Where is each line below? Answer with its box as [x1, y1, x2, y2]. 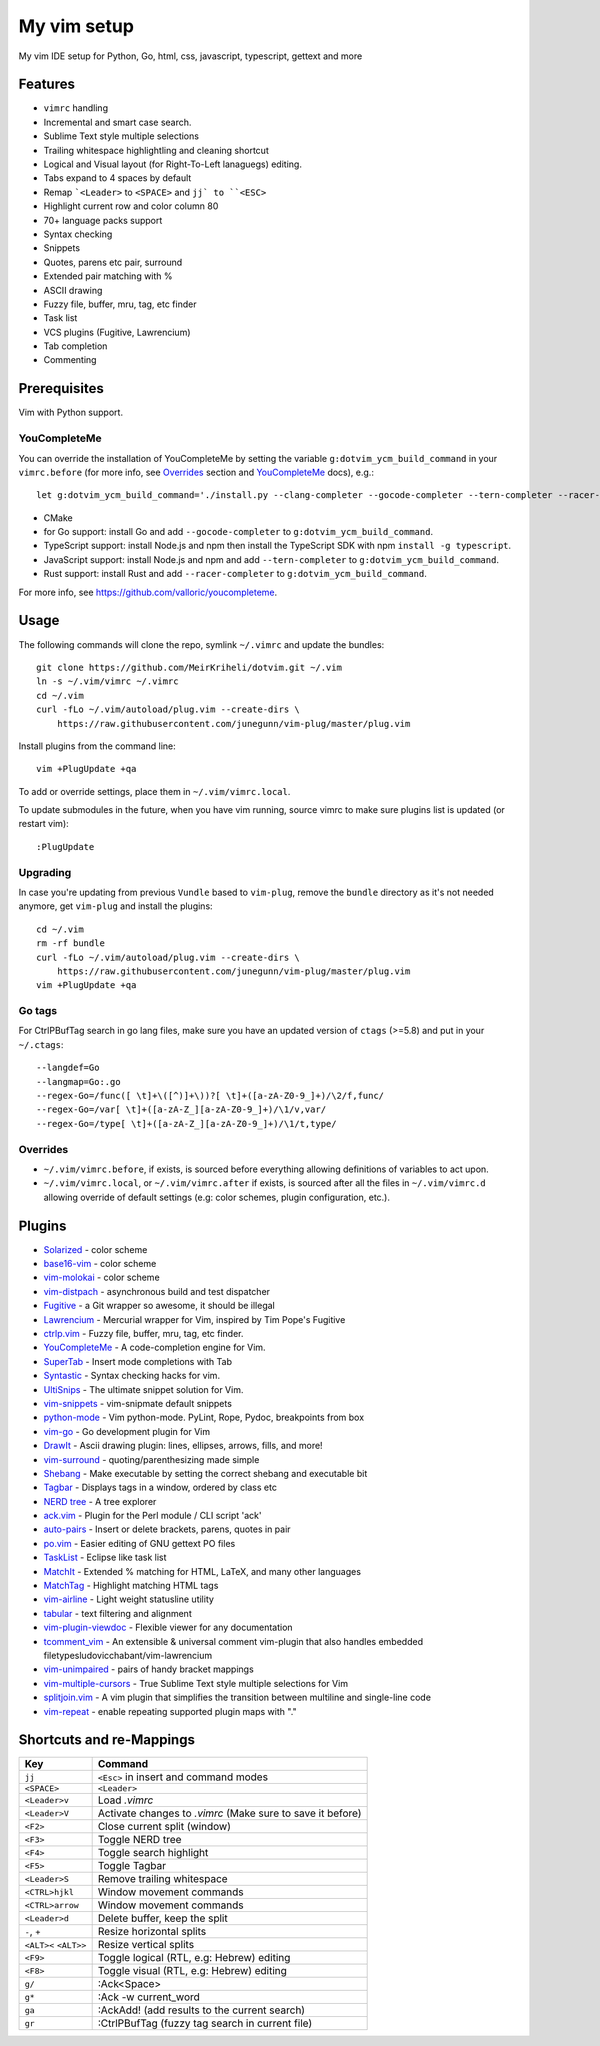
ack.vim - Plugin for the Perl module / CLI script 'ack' [43, 1510, 262, 1522]
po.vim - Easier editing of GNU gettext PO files [43, 1537, 236, 1549]
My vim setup [18, 15, 135, 37]
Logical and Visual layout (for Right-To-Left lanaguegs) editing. [43, 158, 302, 170]
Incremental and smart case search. [43, 116, 192, 128]
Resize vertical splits [97, 1938, 195, 1952]
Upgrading [18, 865, 72, 879]
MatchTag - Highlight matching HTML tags [43, 1580, 219, 1592]
